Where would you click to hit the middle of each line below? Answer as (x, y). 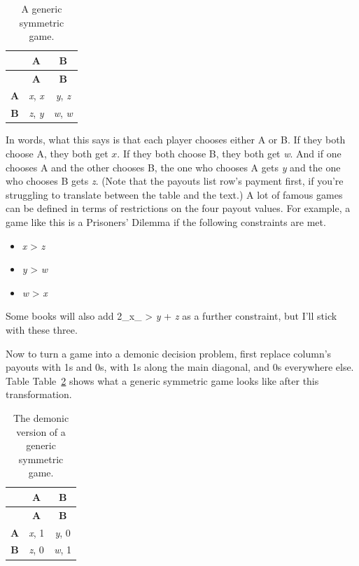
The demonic (41, 417)
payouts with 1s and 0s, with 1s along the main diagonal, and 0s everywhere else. (180, 367)
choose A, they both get (57, 153)
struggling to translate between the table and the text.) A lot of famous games (174, 194)
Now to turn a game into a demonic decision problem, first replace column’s (169, 353)
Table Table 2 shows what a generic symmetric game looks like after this (162, 380)
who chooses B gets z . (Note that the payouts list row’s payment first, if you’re (175, 181)
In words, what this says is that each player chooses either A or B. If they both (176, 140)
